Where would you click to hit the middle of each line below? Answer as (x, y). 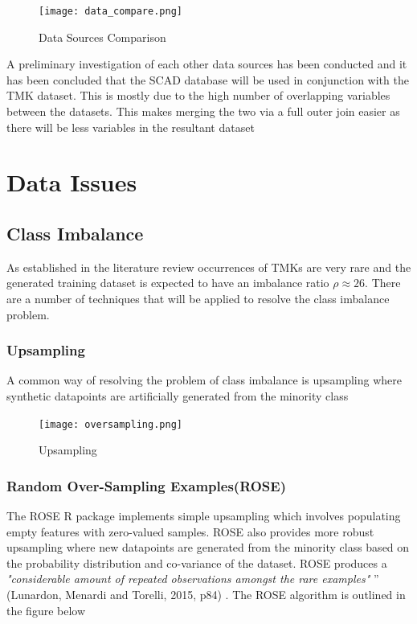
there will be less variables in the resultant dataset (131, 127)
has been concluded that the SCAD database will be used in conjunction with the (208, 79)
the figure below (46, 610)
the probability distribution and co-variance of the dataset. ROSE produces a (197, 562)
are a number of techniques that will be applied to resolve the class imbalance (198, 298)
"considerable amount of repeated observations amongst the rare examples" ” (193, 579)
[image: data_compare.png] (110, 11)
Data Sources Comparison (102, 37)
